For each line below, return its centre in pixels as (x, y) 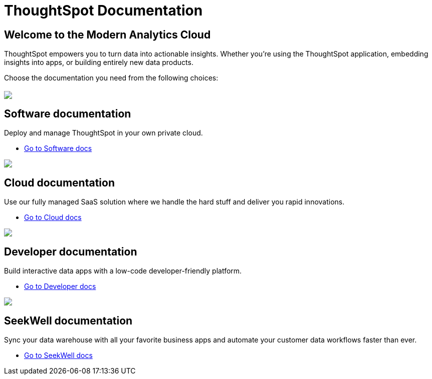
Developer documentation (71, 251)
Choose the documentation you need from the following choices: (111, 78)
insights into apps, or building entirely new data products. (99, 62)
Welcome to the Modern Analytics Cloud (107, 34)
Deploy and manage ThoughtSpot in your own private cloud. (103, 133)
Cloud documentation (60, 182)
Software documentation (68, 114)
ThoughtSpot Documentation (103, 10)
